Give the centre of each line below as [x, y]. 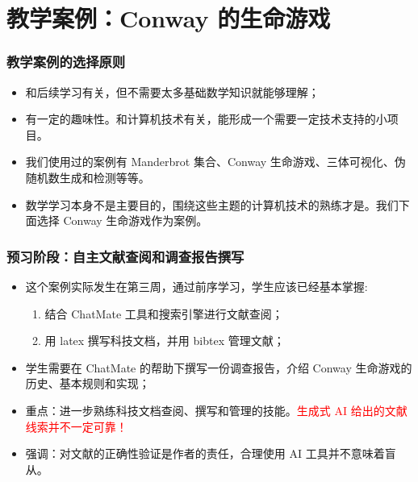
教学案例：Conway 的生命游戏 [169, 18]
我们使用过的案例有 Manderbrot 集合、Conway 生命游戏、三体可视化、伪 [215, 162]
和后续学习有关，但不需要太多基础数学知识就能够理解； [172, 91]
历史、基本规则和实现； [88, 383]
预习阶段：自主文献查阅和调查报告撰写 [125, 256]
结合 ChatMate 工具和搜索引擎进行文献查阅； [164, 313]
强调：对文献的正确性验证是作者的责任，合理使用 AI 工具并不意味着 [205, 453]
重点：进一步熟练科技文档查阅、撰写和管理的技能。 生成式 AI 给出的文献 [216, 410]
